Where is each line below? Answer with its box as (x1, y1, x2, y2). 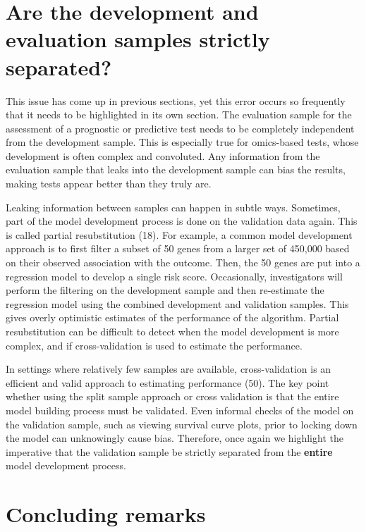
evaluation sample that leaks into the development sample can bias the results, (6, 162, 346, 177)
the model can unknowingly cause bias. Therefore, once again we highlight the (6, 431, 343, 445)
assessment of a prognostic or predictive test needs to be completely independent (6, 120, 355, 135)
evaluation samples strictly (6, 25, 270, 54)
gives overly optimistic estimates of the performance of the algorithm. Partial (6, 310, 339, 325)
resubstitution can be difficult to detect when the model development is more (6, 324, 339, 338)
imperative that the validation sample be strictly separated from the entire (6, 444, 333, 459)
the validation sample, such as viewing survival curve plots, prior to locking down (6, 416, 358, 431)
